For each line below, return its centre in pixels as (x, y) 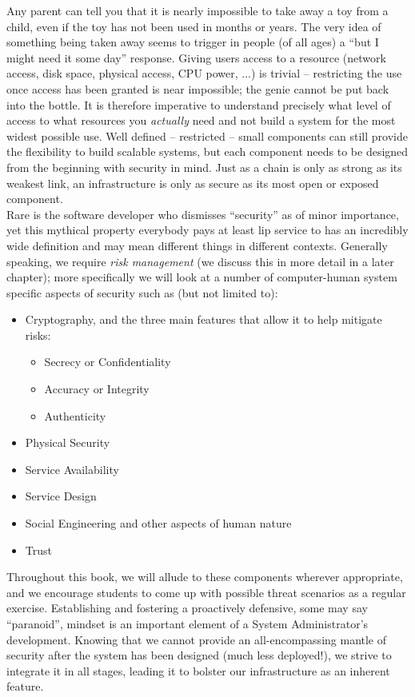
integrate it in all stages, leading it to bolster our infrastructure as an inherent (198, 670)
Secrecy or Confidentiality (108, 362)
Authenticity (75, 415)
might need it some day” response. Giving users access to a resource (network (196, 57)
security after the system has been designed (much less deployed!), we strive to (199, 655)
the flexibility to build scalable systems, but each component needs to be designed (207, 151)
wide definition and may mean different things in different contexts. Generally (197, 245)
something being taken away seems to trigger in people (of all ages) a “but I (193, 42)
